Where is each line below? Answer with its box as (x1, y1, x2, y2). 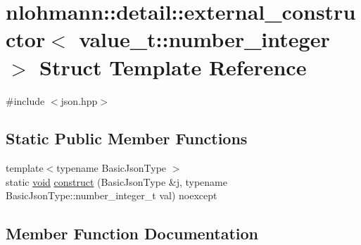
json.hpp (61, 93, 98, 108)
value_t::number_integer (79, 25, 330, 54)
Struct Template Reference (39, 52, 307, 81)
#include (6, 93, 45, 108)
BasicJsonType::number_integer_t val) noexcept (6, 188, 217, 203)
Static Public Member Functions (6, 127, 248, 149)
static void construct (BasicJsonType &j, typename (6, 174, 227, 189)
